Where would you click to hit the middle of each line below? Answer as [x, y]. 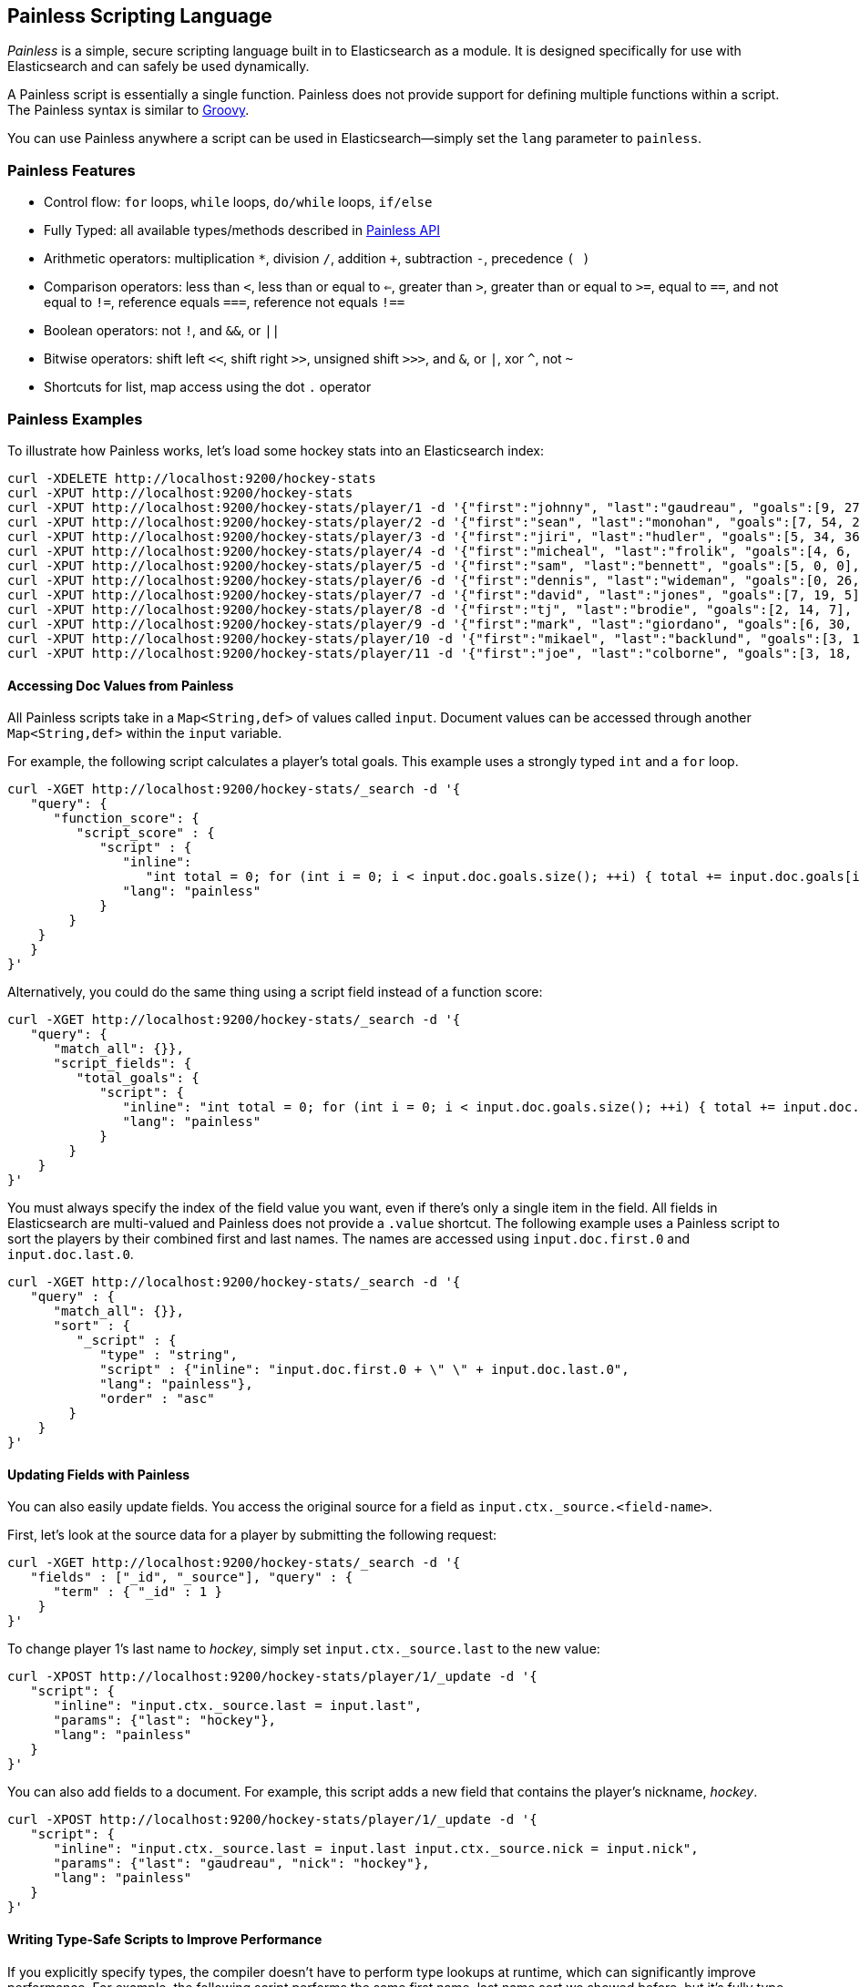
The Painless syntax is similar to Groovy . [128, 110]
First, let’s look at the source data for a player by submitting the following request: [252, 1535]
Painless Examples [75, 419]
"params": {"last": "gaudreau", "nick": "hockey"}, [241, 1864]
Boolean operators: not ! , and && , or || [162, 331]
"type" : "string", [169, 1355]
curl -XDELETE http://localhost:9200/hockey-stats [192, 478]
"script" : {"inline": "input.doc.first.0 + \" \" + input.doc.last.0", [364, 1370]
